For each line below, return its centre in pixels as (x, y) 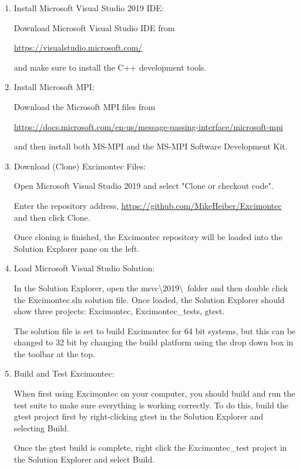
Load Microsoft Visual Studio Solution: (84, 268)
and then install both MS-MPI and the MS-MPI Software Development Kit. (151, 146)
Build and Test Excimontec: (64, 373)
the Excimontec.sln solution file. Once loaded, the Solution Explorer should (149, 299)
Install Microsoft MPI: (54, 87)
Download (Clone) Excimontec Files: (80, 166)
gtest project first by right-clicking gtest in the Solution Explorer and (139, 416)
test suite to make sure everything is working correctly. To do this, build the (151, 405)
